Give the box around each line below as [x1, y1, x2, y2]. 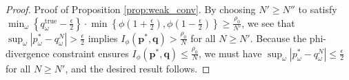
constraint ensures [52, 46, 129, 60]
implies [88, 30, 118, 45]
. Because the [250, 30, 307, 45]
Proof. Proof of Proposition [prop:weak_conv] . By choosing [6, 2, 256, 16]
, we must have [198, 46, 262, 60]
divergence [6, 46, 50, 60]
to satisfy [298, 2, 337, 16]
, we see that [241, 15, 295, 30]
